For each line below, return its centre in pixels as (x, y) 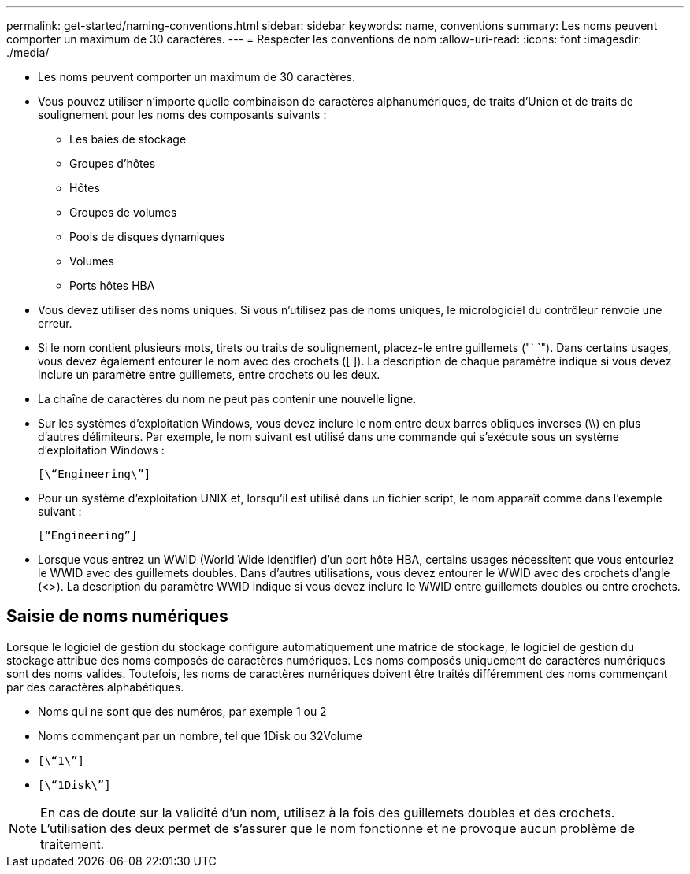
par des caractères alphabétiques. (95, 687)
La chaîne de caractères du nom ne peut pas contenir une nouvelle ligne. (227, 399)
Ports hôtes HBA (112, 285)
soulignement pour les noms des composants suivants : (182, 115)
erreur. (55, 323)
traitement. (72, 844)
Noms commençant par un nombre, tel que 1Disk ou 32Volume (200, 735)
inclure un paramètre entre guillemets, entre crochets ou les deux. (209, 374)
